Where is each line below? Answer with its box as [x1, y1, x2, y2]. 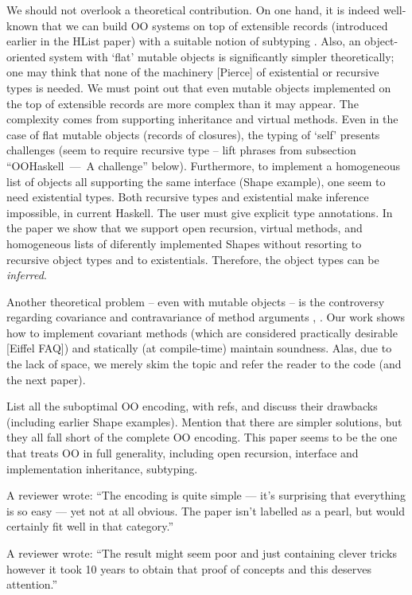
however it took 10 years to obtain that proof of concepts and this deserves [6, 560, 372, 577]
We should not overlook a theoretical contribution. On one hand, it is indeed [6, 2, 380, 17]
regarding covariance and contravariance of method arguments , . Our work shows [6, 309, 406, 325]
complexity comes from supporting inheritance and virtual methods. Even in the [6, 111, 398, 127]
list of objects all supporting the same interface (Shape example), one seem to [6, 173, 386, 189]
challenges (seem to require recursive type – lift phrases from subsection [6, 142, 356, 158]
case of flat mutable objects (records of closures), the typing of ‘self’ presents [6, 126, 380, 142]
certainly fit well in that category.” [6, 518, 174, 535]
